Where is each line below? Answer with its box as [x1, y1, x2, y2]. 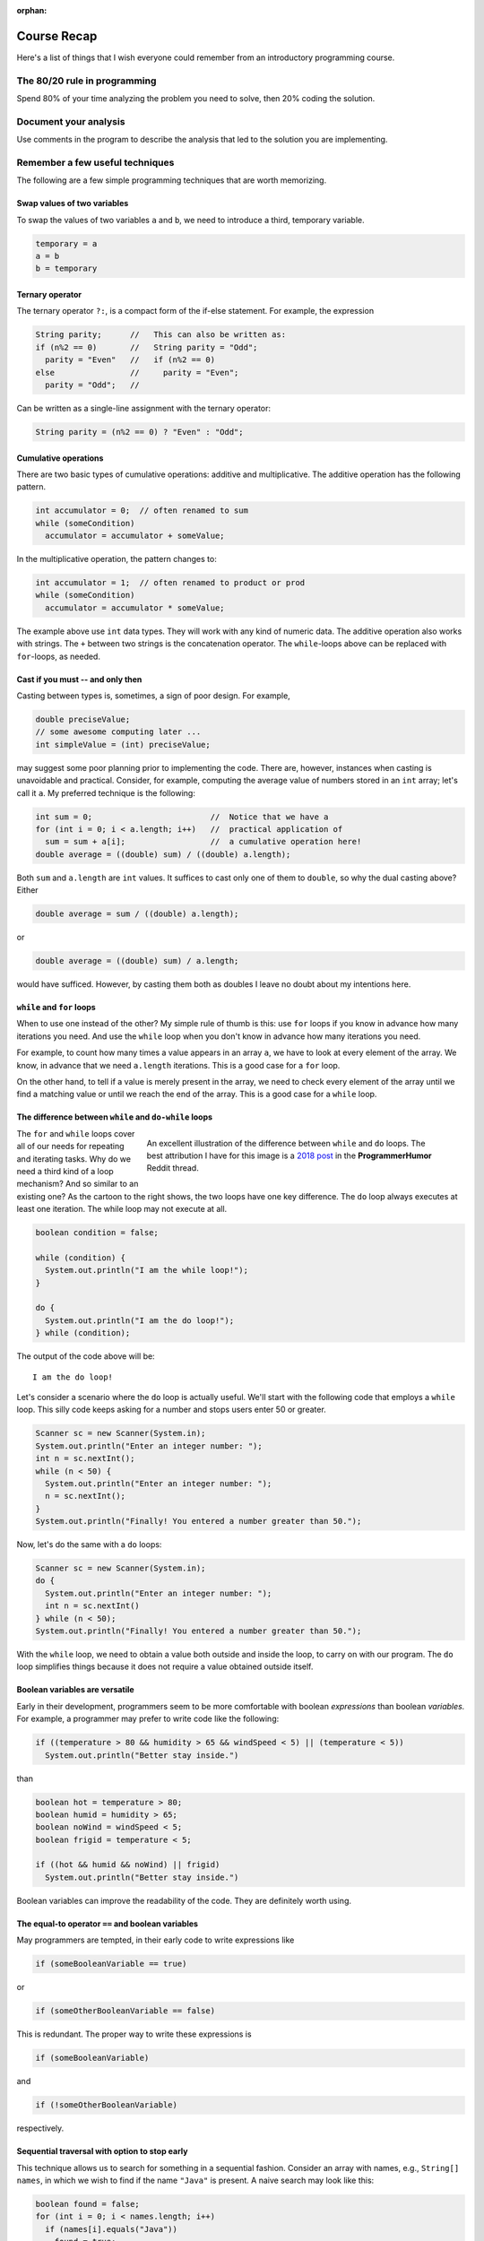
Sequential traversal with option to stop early [16, 2146, 188, 2157]
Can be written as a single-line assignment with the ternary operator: [16, 403, 272, 413]
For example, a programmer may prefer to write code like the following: [16, 1713, 280, 1725]
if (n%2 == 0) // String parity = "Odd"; [35, 342, 258, 352]
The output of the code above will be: [16, 1351, 156, 1362]
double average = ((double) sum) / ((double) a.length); [35, 849, 291, 860]
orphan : [16, 5, 48, 15]
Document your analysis [16, 115, 125, 127]
